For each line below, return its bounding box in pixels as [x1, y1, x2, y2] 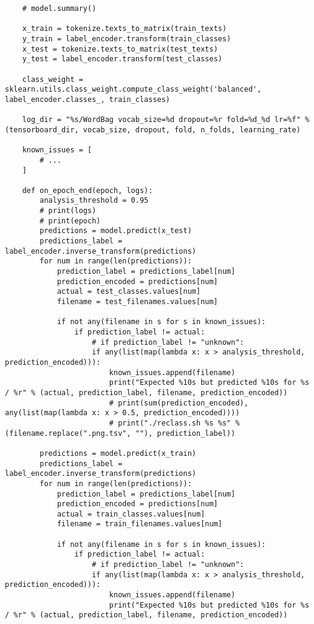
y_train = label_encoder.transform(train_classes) [22, 34, 231, 43]
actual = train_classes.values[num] [56, 509, 205, 518]
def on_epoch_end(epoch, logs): [22, 186, 153, 195]
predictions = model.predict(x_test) [39, 226, 192, 236]
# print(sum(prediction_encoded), [109, 398, 248, 407]
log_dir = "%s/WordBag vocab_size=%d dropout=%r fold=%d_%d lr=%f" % [22, 115, 310, 124]
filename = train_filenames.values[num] [56, 520, 222, 529]
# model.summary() [22, 4, 97, 13]
